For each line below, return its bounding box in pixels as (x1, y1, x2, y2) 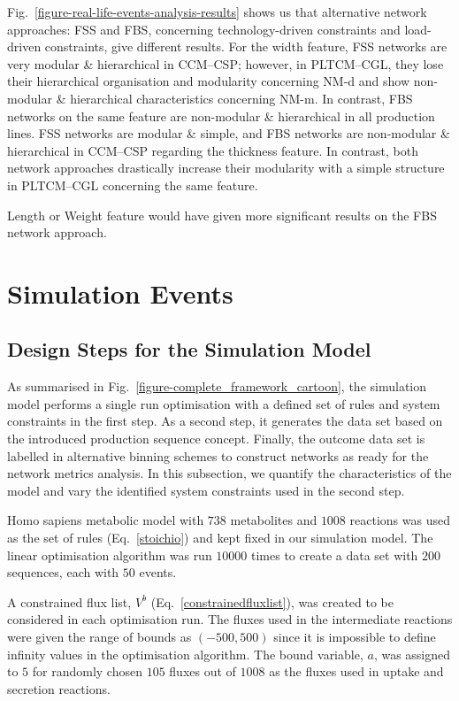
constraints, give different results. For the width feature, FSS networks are (44, 37, 448, 56)
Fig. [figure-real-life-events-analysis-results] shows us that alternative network (7, 3, 427, 20)
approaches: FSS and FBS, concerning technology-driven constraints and (7, 19, 401, 38)
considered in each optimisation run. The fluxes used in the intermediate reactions (7, 610, 453, 628)
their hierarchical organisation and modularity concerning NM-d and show (7, 72, 410, 90)
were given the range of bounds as (7, 628, 192, 646)
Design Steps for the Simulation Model (7, 335, 371, 363)
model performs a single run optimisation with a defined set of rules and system (7, 394, 440, 412)
